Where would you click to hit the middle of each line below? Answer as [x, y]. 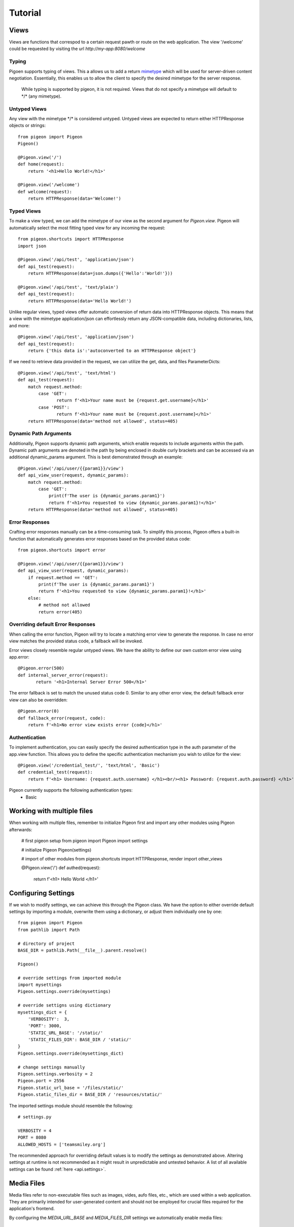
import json [32, 246]
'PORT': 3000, [45, 1026]
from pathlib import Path [49, 930]
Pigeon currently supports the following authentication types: [71, 790]
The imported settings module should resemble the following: [71, 1106]
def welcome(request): [45, 192]
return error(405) [61, 612]
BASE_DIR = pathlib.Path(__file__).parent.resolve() [82, 950]
